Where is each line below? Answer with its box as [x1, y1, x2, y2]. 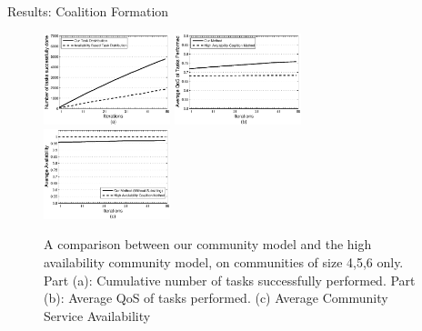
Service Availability [44, 306, 151, 325]
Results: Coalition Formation [7, 2, 169, 20]
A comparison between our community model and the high [44, 235, 372, 254]
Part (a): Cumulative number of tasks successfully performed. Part [44, 270, 416, 289]
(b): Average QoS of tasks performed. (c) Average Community [44, 288, 388, 307]
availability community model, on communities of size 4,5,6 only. [44, 252, 404, 271]
